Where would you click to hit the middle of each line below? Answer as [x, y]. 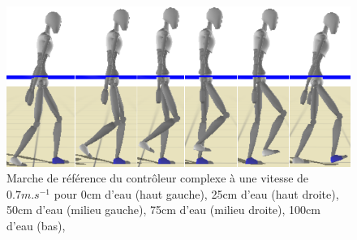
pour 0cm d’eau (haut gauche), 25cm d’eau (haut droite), [196, 193]
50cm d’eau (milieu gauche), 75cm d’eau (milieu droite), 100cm [163, 210]
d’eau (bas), [36, 226]
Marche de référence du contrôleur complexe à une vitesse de [158, 178]
